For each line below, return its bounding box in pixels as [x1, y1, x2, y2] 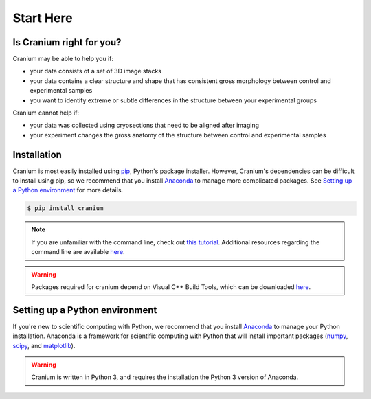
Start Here [12, 10, 73, 25]
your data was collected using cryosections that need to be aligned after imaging [30, 121, 259, 130]
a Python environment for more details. [12, 186, 124, 194]
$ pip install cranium [27, 205, 104, 212]
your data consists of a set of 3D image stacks [30, 67, 161, 76]
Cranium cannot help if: [12, 109, 79, 117]
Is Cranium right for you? [12, 36, 122, 48]
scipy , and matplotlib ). [12, 341, 76, 350]
